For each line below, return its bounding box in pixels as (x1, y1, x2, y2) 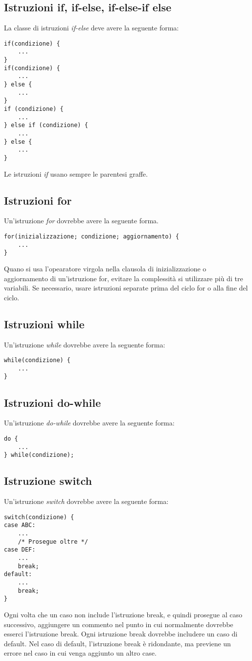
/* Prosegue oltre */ (18, 538, 88, 545)
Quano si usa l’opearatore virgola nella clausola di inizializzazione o (4, 264, 206, 273)
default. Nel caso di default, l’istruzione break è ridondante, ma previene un (4, 638, 231, 648)
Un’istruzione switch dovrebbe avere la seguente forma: (4, 496, 169, 506)
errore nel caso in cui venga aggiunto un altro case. (4, 648, 157, 658)
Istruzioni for (4, 192, 72, 208)
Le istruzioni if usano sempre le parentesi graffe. (4, 168, 148, 179)
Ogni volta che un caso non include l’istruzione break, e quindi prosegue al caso (4, 609, 242, 619)
